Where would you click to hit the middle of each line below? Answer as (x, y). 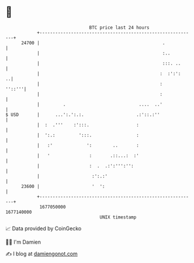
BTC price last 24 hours (119, 28)
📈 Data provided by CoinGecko (44, 228)
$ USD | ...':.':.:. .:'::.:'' (83, 115)
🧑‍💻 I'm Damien (23, 242)
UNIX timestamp (118, 217)
